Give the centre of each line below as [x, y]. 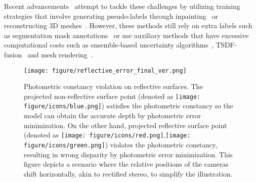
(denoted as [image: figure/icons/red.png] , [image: [107, 135]
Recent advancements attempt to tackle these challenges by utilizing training [122, 6]
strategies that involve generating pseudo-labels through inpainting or [111, 16]
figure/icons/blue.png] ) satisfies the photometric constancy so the [128, 106]
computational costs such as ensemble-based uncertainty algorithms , [109, 45]
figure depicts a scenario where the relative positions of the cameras [126, 164]
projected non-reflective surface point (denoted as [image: [112, 96]
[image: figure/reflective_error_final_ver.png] [105, 70]
